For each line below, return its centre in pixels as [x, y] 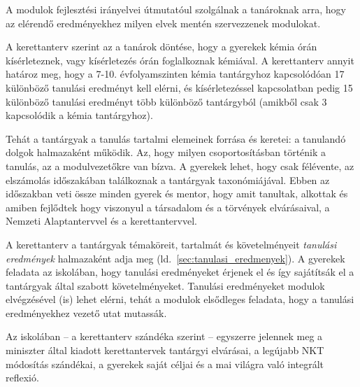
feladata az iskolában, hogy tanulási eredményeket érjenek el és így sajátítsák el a [180, 272]
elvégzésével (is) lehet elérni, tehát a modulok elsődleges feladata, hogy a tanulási [180, 299]
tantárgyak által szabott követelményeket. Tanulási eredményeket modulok [165, 285]
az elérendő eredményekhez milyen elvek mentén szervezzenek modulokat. [163, 23]
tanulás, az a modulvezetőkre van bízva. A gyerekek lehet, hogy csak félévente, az [180, 166]
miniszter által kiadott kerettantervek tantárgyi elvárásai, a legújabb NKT [165, 350]
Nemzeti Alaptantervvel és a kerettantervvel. [101, 221]
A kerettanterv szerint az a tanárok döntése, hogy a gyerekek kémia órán [161, 47]
